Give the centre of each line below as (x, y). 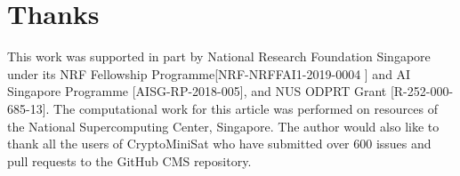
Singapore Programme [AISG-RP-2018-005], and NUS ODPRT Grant (197, 91)
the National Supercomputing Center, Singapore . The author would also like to (223, 126)
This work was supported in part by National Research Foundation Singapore (219, 56)
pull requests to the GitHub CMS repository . (129, 160)
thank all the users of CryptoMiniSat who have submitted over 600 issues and (219, 144)
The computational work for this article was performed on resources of (246, 108)
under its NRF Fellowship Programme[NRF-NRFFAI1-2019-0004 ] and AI (209, 73)
